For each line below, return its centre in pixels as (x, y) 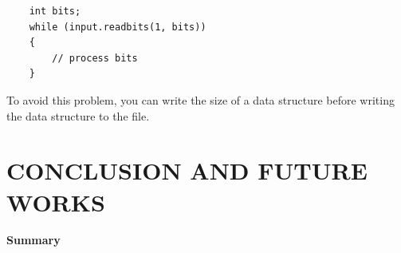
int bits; (55, 11)
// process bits (95, 58)
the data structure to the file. (78, 115)
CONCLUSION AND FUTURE (187, 170)
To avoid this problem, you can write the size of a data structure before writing (200, 99)
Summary (33, 240)
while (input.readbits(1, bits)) (118, 27)
